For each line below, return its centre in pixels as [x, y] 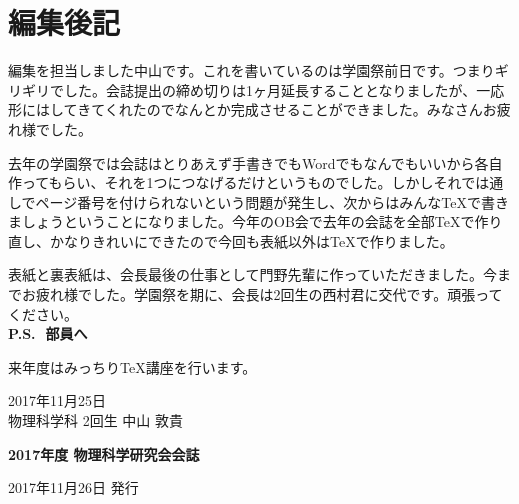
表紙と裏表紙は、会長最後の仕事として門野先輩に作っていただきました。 [245, 274]
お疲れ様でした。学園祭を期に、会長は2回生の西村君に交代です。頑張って [262, 294]
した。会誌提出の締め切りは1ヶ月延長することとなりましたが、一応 [284, 89]
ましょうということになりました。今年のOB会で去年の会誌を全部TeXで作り [255, 221]
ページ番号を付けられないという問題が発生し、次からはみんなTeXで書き [272, 201]
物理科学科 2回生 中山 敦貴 [95, 420]
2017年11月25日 [57, 400]
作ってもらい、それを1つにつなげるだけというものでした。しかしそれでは [249, 182]
